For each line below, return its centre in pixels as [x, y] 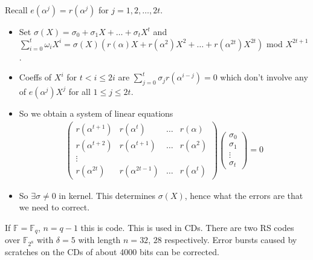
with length [99, 240]
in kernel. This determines [107, 195]
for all [79, 91]
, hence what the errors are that [244, 195]
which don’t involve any [264, 77]
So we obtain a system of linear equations [96, 113]
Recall [16, 10]
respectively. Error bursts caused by [231, 240]
